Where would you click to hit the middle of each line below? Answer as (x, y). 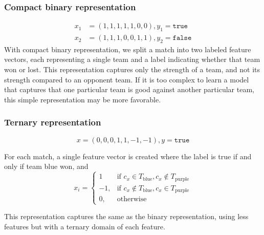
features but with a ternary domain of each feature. (85, 226)
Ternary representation (53, 122)
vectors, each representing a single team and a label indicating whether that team (132, 59)
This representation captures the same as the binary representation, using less (126, 216)
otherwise (132, 199)
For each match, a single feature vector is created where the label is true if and (128, 156)
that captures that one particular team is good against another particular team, (129, 89)
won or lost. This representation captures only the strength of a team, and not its (132, 69)
